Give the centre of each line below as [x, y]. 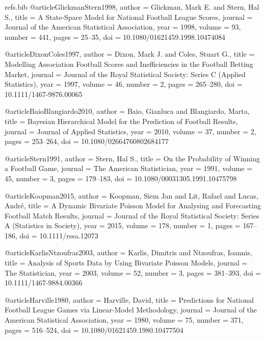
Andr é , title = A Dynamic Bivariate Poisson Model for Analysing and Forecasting [133, 205]
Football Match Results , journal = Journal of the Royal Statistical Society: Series [132, 215]
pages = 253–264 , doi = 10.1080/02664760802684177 [87, 141]
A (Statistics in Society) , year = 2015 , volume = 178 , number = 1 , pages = [123, 225]
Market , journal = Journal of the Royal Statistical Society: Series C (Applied [125, 74]
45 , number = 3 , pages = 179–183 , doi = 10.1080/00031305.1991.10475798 [121, 178]
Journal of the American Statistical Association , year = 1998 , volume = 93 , [123, 27]
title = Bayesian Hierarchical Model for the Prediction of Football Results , [121, 121]
